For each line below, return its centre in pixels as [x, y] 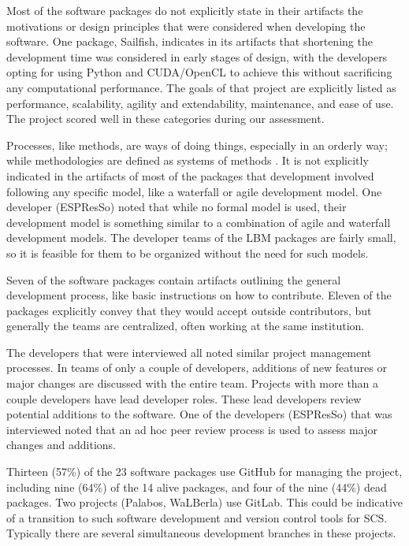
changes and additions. [61, 445]
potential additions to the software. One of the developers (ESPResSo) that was [199, 414]
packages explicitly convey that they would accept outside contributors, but [189, 310]
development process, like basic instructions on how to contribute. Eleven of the [199, 295]
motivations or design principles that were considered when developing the [186, 26]
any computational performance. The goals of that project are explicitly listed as [201, 87]
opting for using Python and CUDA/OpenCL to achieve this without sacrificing [199, 72]
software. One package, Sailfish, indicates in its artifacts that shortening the [190, 41]
